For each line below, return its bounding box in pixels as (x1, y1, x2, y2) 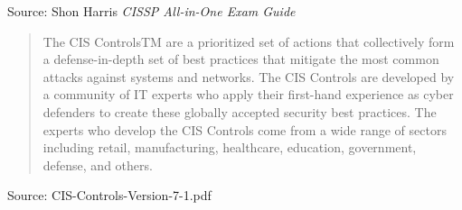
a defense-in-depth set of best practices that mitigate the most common (42, 50, 439, 68)
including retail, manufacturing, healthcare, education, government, (42, 138, 417, 157)
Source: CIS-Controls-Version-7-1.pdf (7, 186, 212, 205)
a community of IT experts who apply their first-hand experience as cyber (42, 85, 454, 104)
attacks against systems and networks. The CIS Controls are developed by (42, 67, 455, 86)
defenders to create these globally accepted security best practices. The (42, 102, 437, 121)
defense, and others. (42, 155, 153, 174)
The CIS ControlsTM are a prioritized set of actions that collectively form (42, 32, 455, 50)
